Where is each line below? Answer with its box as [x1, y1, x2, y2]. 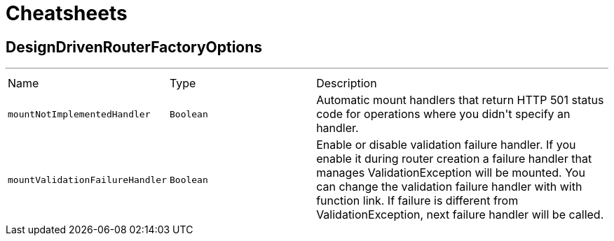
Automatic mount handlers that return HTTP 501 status [316, 93, 604, 108]
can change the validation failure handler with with [316, 180, 582, 194]
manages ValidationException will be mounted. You [316, 166, 585, 180]
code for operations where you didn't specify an [316, 107, 571, 122]
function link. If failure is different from [316, 193, 519, 208]
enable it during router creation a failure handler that [316, 152, 592, 166]
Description [316, 76, 377, 91]
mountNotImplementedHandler [8, 108, 151, 119]
